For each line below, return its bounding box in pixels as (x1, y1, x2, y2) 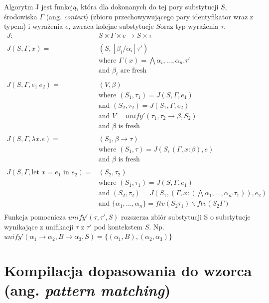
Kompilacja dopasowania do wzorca (4, 260, 252, 281)
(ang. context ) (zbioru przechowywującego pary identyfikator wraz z (46, 11, 254, 21)
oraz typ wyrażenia (160, 21, 219, 31)
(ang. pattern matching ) (4, 280, 171, 301)
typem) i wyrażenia (4, 21, 63, 31)
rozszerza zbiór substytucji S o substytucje (121, 212, 251, 222)
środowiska (4, 11, 37, 21)
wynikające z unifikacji (4, 221, 74, 231)
